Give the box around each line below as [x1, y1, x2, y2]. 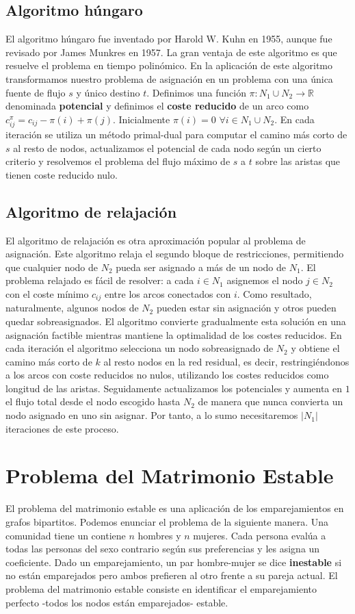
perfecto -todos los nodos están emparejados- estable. [5, 595, 228, 609]
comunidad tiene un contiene [5, 528, 126, 542]
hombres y [137, 528, 181, 542]
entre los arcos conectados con [104, 286, 231, 300]
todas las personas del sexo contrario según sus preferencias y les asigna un [5, 541, 320, 556]
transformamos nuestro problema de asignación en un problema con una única [5, 71, 333, 86]
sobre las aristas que [255, 154, 341, 168]
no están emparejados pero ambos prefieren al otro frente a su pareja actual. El [5, 568, 338, 583]
